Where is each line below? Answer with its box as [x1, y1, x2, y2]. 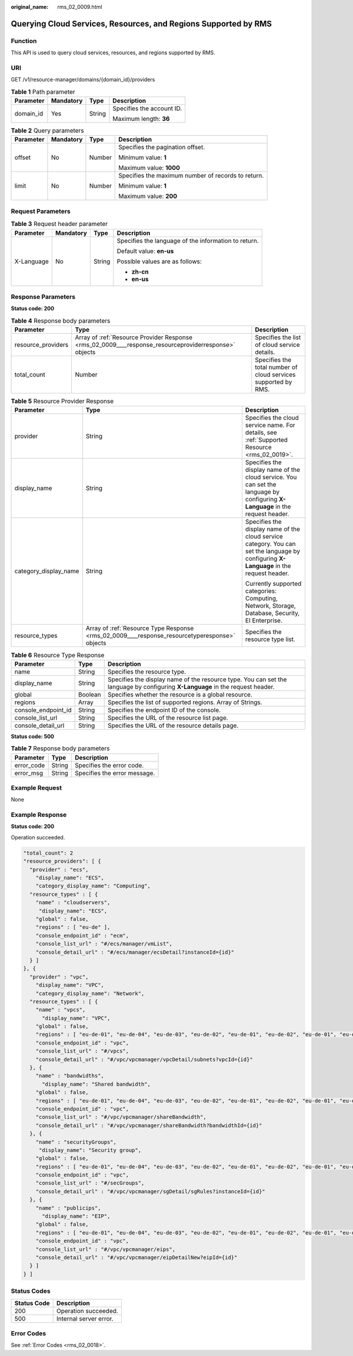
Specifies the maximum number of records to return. [118, 172, 264, 180]
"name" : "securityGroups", [35, 1138, 117, 1145]
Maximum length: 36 [112, 115, 170, 123]
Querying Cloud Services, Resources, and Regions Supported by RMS [11, 18, 272, 29]
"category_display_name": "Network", [35, 990, 145, 997]
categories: [245, 587, 277, 595]
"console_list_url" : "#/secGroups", [35, 1180, 145, 1187]
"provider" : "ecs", [29, 866, 89, 873]
